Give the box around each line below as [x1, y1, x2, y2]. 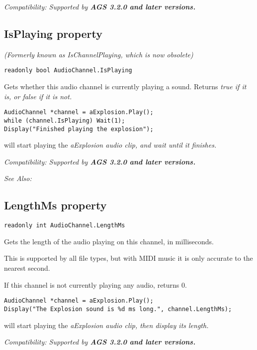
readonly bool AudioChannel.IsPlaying [4, 67, 132, 74]
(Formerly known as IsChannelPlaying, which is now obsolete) [4, 49, 193, 59]
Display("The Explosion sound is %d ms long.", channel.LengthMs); [4, 305, 232, 313]
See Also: [4, 173, 32, 183]
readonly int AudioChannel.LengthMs [4, 222, 125, 229]
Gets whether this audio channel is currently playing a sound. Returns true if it [4, 81, 247, 92]
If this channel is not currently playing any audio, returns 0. [4, 279, 187, 290]
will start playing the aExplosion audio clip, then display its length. [4, 320, 209, 330]
